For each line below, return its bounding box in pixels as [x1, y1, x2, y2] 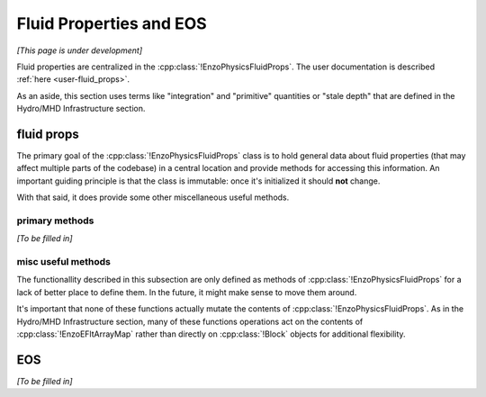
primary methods [16, 214, 94, 227]
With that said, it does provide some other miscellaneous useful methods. [16, 192, 290, 203]
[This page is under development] [16, 45, 143, 56]
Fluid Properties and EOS [16, 14, 207, 33]
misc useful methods [16, 256, 112, 268]
